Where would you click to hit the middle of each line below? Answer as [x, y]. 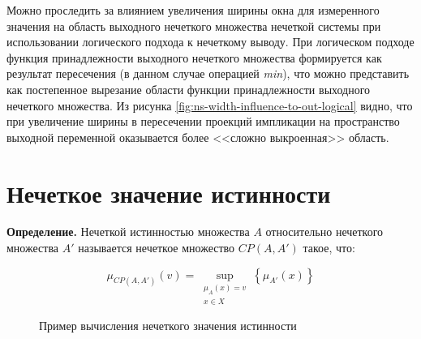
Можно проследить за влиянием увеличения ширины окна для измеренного [193, 10]
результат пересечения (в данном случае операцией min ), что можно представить [208, 73]
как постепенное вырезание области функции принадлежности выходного [189, 89]
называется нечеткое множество [157, 248]
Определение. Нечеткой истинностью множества [128, 232]
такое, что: [329, 248]
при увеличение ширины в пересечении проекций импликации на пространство [203, 121]
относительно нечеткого [324, 232]
